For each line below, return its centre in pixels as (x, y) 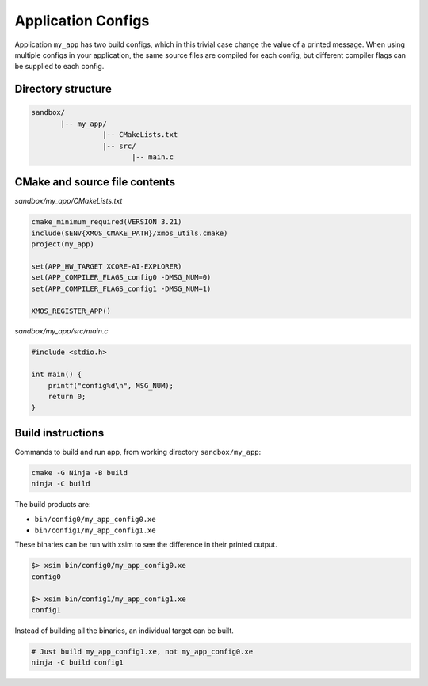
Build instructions (59, 433)
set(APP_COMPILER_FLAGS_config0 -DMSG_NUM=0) (121, 278)
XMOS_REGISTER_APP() (71, 311)
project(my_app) (63, 244)
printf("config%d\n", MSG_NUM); (111, 385)
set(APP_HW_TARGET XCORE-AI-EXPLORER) (107, 266)
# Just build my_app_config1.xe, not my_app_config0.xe (142, 651)
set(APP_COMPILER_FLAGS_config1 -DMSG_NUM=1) (121, 288)
